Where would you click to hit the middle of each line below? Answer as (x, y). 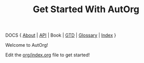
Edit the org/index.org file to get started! (48, 55)
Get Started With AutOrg (86, 9)
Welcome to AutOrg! (27, 45)
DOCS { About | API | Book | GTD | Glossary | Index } (61, 35)
